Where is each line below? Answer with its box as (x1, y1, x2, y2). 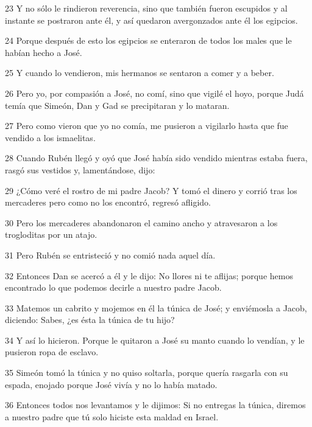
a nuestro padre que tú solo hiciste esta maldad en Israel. (5, 410, 219, 423)
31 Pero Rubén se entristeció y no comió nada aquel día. (5, 248, 216, 261)
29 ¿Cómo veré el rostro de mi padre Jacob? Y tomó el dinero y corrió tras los (5, 184, 297, 196)
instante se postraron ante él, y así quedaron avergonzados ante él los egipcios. (5, 13, 298, 26)
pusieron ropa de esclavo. (5, 345, 99, 358)
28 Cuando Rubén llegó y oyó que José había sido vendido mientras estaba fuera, (5, 151, 308, 164)
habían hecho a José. (5, 46, 82, 58)
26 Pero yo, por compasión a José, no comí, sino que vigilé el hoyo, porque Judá (5, 86, 304, 99)
